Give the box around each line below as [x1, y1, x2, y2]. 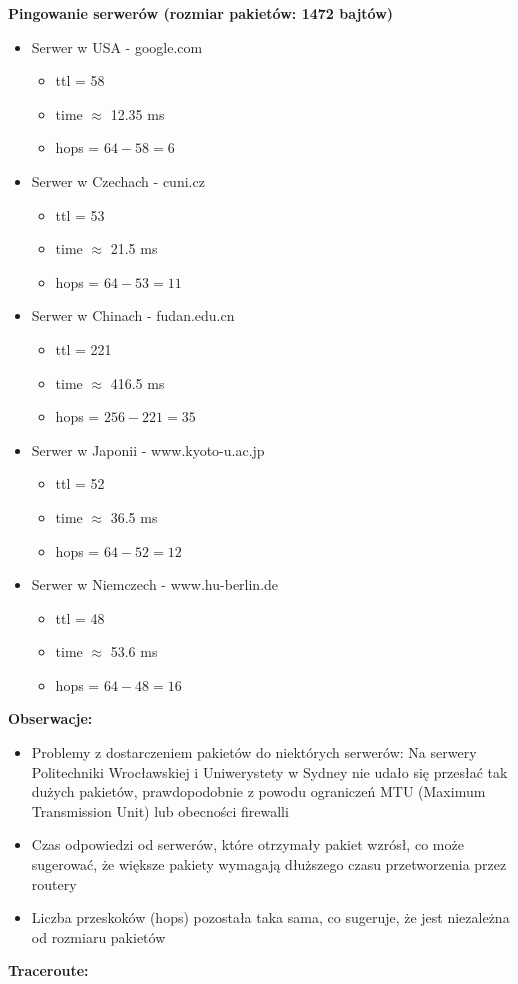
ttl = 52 [55, 473, 105, 494]
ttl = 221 [55, 338, 112, 359]
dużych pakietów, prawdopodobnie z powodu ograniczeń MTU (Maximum [31, 781, 486, 802]
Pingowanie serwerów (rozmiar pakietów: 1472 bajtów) [8, 3, 394, 23]
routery [31, 873, 77, 894]
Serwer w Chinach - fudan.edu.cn [31, 305, 235, 326]
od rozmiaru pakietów [31, 926, 166, 947]
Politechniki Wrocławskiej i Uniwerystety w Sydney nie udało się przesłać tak [31, 761, 508, 782]
